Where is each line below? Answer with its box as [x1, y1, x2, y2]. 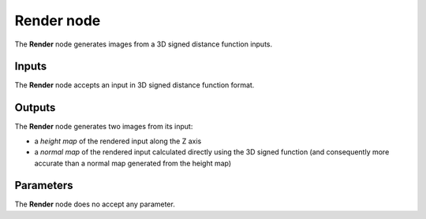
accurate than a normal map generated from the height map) [34, 158, 232, 168]
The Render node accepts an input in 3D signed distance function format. [14, 80, 255, 90]
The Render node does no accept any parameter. [14, 199, 175, 209]
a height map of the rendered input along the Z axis [34, 136, 202, 146]
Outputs [14, 101, 56, 114]
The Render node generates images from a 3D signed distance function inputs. [14, 39, 273, 49]
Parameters [14, 179, 73, 192]
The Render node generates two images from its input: [14, 122, 193, 132]
